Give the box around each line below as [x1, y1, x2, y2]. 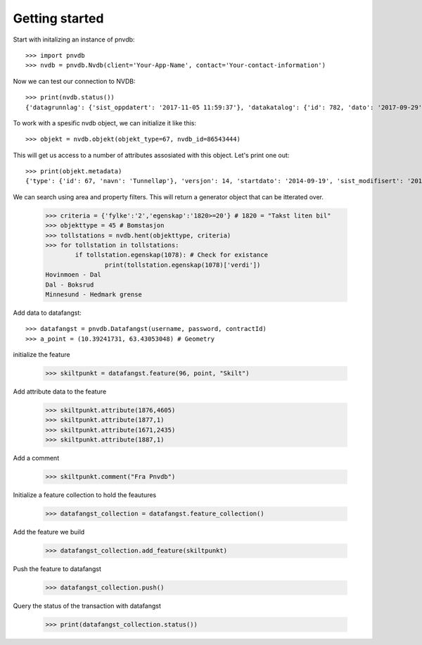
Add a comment [13, 454, 60, 463]
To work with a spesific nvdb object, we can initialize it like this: [13, 118, 197, 127]
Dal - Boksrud [45, 280, 94, 289]
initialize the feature [13, 351, 70, 359]
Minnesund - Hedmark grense [45, 290, 142, 299]
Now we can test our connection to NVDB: [13, 77, 136, 85]
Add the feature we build [13, 528, 85, 537]
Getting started [13, 11, 104, 26]
